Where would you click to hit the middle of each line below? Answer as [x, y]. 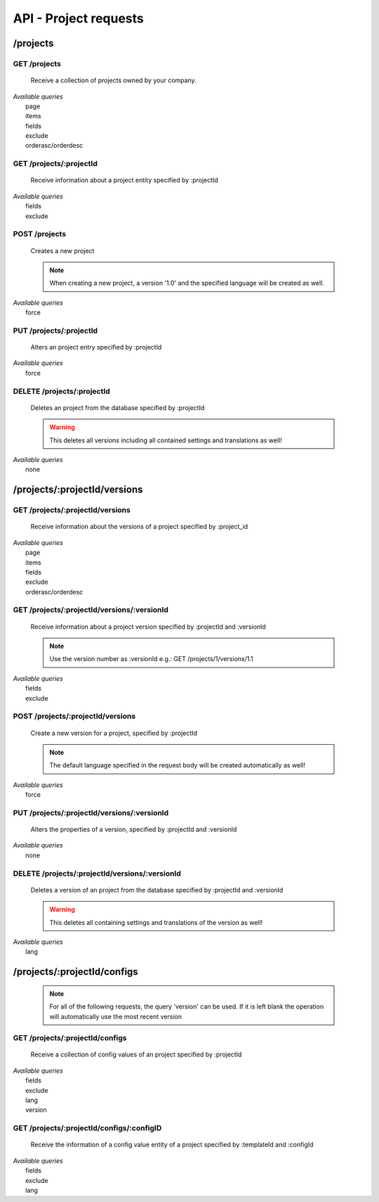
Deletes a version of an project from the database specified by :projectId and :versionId [157, 890]
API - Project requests [78, 18]
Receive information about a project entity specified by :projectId [125, 180]
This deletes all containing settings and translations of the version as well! [156, 922]
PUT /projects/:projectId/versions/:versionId [91, 812]
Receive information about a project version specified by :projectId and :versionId [148, 627]
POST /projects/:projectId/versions [74, 716]
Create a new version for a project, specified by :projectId [114, 733]
